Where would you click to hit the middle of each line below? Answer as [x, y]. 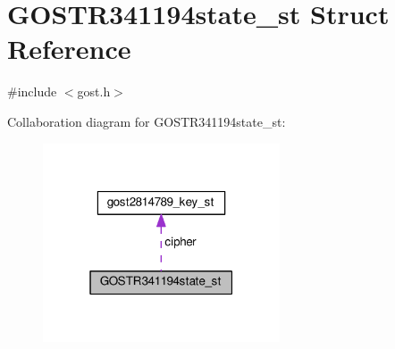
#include [32, 91]
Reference [69, 49]
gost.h [94, 91]
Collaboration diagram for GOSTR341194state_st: [147, 121]
